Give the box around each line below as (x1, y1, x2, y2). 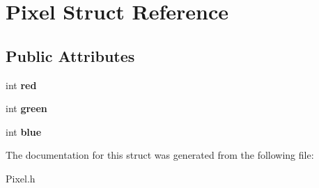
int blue (6, 124, 42, 139)
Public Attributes (6, 45, 135, 66)
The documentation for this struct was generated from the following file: (6, 148, 314, 162)
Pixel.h (6, 171, 36, 185)
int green (6, 101, 47, 116)
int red (6, 77, 37, 92)
